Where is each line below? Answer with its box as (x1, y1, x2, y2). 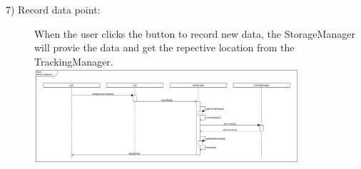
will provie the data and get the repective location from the (34, 40, 295, 55)
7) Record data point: (6, 2, 101, 16)
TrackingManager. (34, 53, 113, 68)
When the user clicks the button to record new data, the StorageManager (34, 26, 355, 41)
